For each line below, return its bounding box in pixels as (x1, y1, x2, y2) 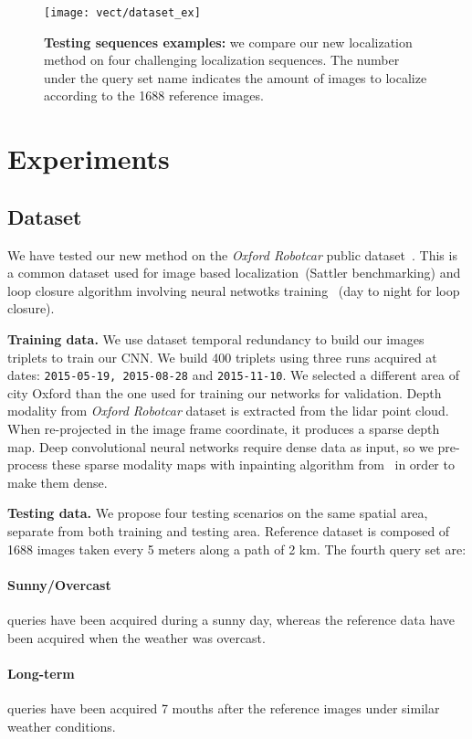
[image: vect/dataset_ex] (44, 6, 201, 19)
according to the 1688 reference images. (44, 86, 264, 105)
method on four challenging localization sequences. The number (44, 50, 400, 69)
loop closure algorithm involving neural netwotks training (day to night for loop (7, 280, 460, 300)
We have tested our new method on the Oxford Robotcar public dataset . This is (7, 245, 457, 264)
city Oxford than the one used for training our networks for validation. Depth (7, 383, 442, 402)
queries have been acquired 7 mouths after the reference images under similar (7, 698, 440, 717)
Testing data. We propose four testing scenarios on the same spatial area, (7, 503, 428, 523)
